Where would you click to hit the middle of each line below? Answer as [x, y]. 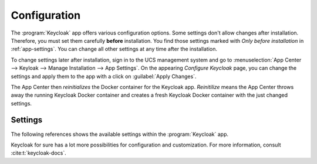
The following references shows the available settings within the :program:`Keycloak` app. [120, 134]
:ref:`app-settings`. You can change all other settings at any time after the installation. [114, 49]
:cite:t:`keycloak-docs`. [39, 153]
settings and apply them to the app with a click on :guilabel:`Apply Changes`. [104, 76]
